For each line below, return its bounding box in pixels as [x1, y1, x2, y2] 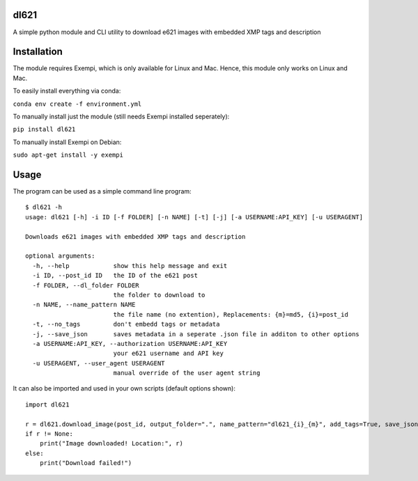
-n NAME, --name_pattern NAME [32, 301, 136, 309]
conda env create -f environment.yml [13, 100, 142, 108]
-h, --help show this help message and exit [32, 262, 228, 269]
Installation [13, 46, 63, 58]
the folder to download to [113, 291, 206, 299]
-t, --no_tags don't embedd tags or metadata [32, 320, 220, 329]
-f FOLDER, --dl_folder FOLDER [32, 281, 139, 289]
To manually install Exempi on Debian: [13, 138, 122, 146]
